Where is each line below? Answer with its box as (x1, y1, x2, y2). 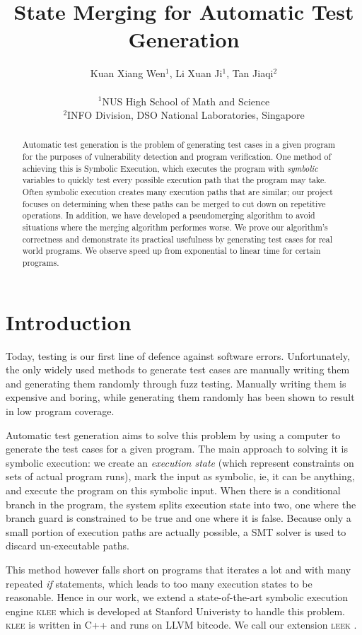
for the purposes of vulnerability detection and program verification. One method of (22, 151, 332, 163)
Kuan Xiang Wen (90, 66, 166, 81)
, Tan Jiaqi (226, 66, 274, 81)
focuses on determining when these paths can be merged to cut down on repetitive (22, 197, 326, 209)
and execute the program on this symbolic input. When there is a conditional (6, 482, 341, 497)
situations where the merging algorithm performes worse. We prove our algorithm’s (22, 221, 328, 233)
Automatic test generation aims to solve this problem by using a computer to (6, 427, 341, 442)
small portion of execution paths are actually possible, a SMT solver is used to (6, 524, 346, 539)
